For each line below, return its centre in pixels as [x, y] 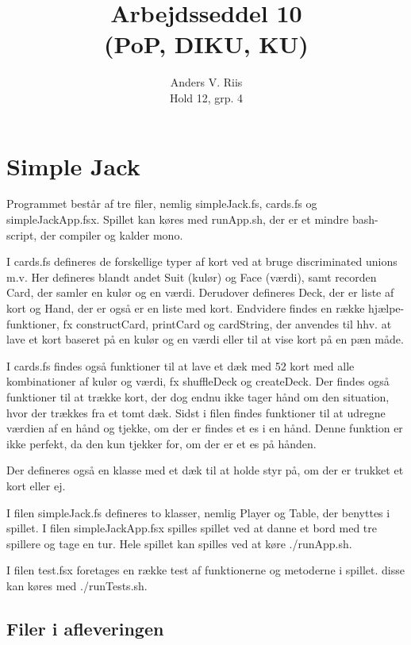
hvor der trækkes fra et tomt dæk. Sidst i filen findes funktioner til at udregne [196, 412]
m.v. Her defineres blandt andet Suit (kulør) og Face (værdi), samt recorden [192, 276]
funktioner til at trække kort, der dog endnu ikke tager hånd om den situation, [198, 396]
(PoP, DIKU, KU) [206, 44]
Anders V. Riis [206, 82]
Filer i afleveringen [85, 628]
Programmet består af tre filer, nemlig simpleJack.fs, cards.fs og [162, 203]
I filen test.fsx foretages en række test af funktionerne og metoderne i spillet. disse [205, 570]
